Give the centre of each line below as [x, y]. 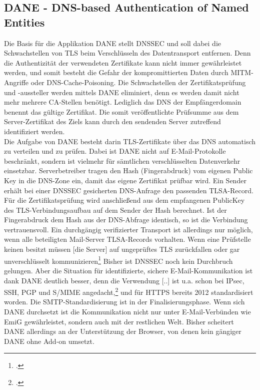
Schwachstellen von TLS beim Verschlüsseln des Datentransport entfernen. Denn [127, 53]
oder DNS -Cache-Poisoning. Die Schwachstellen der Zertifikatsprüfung [138, 82]
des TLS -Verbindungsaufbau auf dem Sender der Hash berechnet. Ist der [115, 210]
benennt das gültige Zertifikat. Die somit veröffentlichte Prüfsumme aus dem [121, 111]
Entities [24, 22]
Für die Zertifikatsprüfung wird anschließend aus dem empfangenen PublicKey [124, 200]
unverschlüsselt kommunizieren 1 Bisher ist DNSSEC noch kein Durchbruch [118, 260]
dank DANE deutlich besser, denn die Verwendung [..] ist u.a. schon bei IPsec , [124, 280]
